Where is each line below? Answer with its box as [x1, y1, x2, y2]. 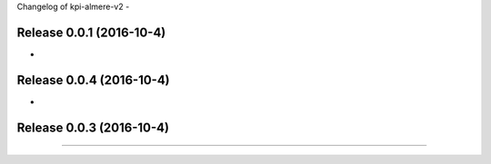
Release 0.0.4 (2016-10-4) [16, 72, 170, 88]
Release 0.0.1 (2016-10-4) [16, 24, 166, 40]
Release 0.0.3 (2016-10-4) [16, 120, 170, 135]
